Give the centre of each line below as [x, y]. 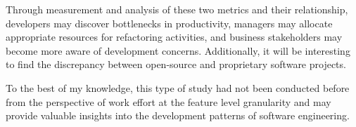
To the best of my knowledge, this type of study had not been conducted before [178, 87]
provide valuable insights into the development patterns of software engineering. [178, 115]
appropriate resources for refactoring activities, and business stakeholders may [174, 37]
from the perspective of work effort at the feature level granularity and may [169, 101]
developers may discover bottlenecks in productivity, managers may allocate [169, 23]
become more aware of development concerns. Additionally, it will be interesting [178, 50]
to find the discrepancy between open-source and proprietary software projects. [176, 64]
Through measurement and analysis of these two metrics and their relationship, [177, 9]
